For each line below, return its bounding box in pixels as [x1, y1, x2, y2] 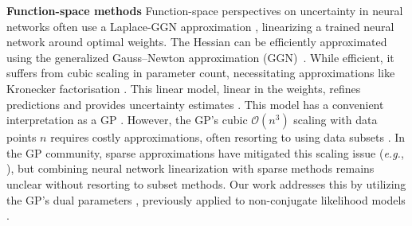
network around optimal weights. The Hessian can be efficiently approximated [6, 33, 387, 50]
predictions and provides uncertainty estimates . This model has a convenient [6, 95, 384, 112]
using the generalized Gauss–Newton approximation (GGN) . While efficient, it [6, 49, 394, 65]
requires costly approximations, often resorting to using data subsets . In [50, 129, 406, 146]
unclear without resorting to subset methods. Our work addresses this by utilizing [6, 175, 406, 192]
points [6, 129, 37, 146]
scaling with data [293, 111, 378, 128]
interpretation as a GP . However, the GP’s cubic [6, 111, 248, 128]
